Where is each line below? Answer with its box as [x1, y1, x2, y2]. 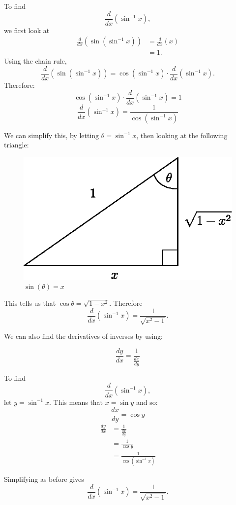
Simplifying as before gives [4, 474, 84, 484]
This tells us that [4, 297, 56, 308]
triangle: [4, 140, 29, 150]
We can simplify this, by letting [4, 130, 99, 140]
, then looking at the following [136, 130, 228, 140]
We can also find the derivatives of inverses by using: [4, 331, 163, 341]
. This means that [49, 397, 103, 407]
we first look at [4, 25, 50, 35]
